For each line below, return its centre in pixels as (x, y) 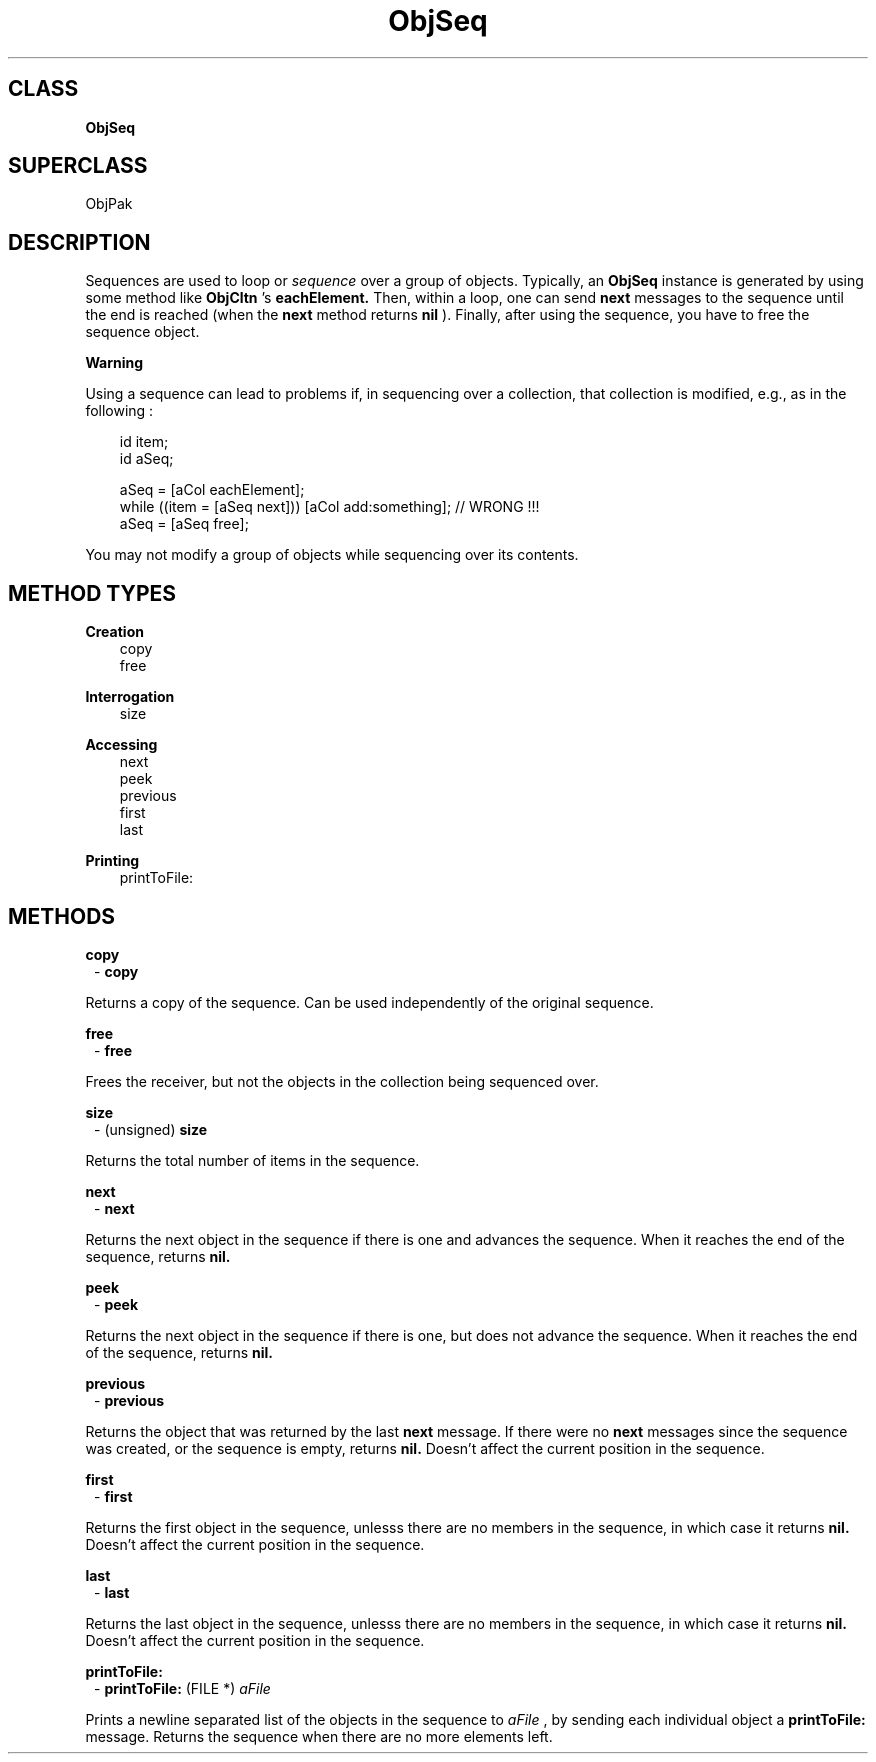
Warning (114, 363)
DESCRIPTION (79, 242)
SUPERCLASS (78, 166)
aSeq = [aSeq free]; (184, 524)
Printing (112, 861)
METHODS (62, 916)
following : (119, 411)
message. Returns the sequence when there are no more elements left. (319, 1736)
